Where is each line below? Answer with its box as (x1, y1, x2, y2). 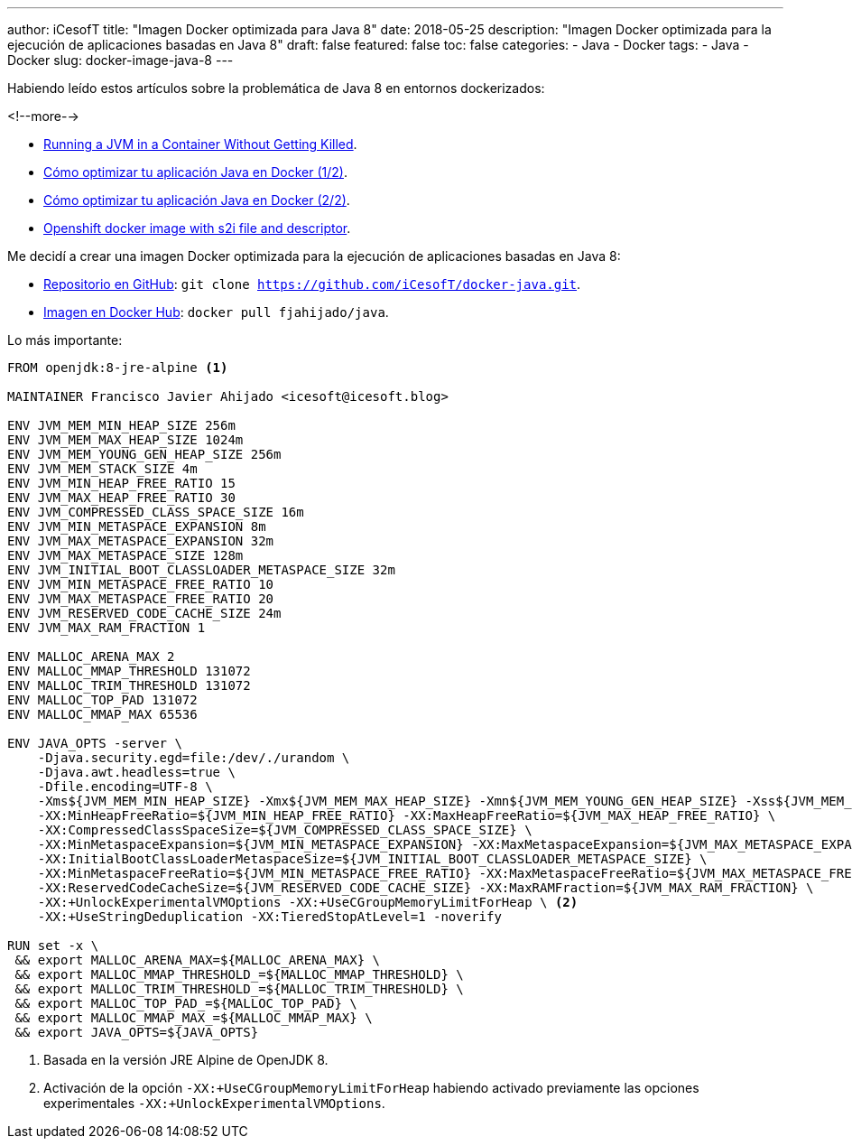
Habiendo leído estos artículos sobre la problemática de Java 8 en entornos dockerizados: (7, 80, 545, 96)
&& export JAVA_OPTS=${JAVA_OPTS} (14, 1025, 259, 1039)
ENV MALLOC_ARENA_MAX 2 (7, 649, 175, 664)
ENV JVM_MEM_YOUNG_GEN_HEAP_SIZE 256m (7, 447, 282, 461)
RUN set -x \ (7, 938, 99, 953)
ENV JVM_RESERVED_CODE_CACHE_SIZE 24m (7, 606, 282, 620)
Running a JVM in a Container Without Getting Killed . (43, 136, 357, 152)
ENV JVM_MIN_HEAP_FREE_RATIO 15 (7, 476, 236, 490)
